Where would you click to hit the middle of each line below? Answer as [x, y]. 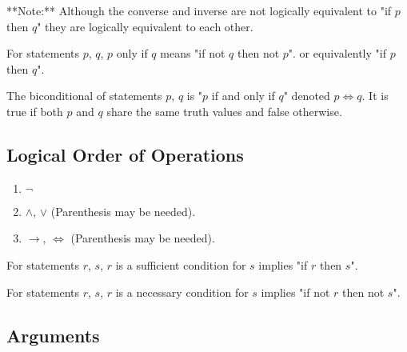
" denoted [307, 96]
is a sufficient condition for [181, 264]
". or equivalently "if [337, 53]
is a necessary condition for [182, 292]
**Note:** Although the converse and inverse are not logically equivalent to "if [199, 10]
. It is [375, 96]
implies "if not [295, 292]
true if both [35, 111]
